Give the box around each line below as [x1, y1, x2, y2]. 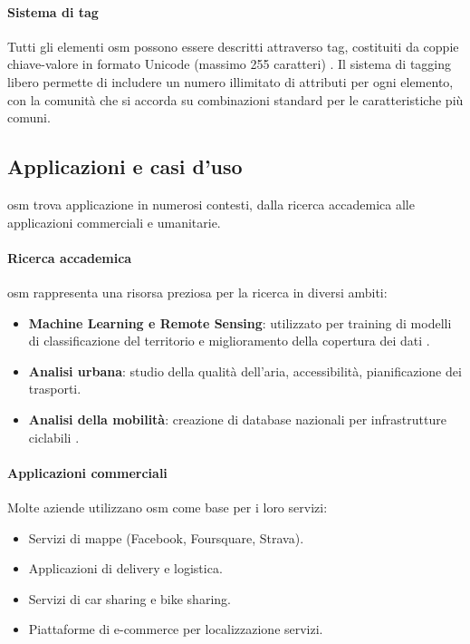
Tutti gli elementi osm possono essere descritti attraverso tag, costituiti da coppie [7, 36, 459, 55]
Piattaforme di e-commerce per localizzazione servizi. [28, 620, 323, 639]
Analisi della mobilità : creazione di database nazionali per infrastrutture [28, 409, 446, 428]
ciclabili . [28, 427, 80, 446]
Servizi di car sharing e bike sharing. [28, 589, 231, 608]
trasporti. [28, 379, 82, 398]
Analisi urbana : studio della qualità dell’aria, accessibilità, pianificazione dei [28, 361, 462, 380]
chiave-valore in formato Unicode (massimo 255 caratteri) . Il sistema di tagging [7, 54, 452, 73]
